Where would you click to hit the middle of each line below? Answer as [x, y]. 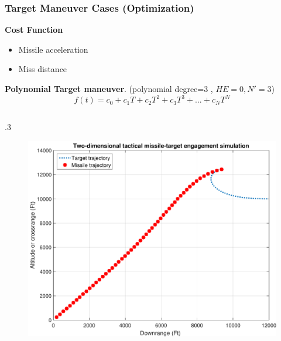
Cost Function [34, 30]
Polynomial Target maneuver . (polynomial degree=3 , [109, 88]
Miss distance [43, 69]
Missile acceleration [53, 49]
